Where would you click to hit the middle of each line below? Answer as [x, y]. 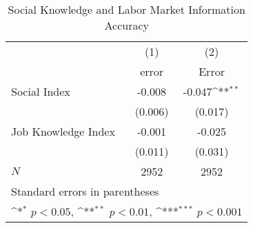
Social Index [41, 91]
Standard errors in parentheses [85, 191]
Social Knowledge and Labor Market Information [126, 9]
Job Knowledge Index [63, 131]
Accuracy [126, 25]
